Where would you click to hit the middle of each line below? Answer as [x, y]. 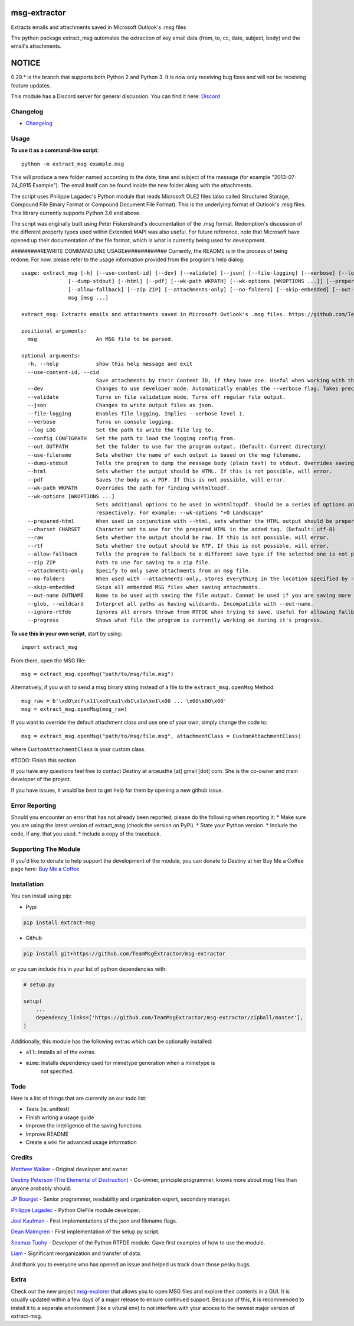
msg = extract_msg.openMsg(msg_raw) [74, 709]
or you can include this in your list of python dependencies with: [89, 968]
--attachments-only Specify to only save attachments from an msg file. [140, 571]
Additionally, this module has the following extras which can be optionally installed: [112, 1041]
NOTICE [26, 63]
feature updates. [31, 85]
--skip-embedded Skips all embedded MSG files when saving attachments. [144, 587]
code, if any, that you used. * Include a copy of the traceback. [86, 834]
